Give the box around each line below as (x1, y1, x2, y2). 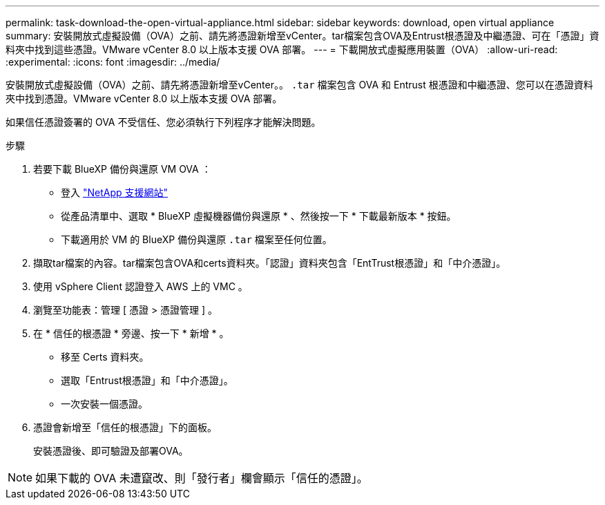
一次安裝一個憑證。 (61, 398, 148, 410)
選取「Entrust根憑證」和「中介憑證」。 (61, 374, 233, 386)
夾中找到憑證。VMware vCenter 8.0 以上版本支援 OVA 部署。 (6, 93, 282, 104)
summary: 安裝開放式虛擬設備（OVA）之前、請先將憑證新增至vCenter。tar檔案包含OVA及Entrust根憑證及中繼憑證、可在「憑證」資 (6, 30, 599, 41)
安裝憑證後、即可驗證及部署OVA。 (33, 445, 189, 457)
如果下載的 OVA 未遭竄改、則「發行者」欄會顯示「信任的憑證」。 (35, 471, 368, 485)
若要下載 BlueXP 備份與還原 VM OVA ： (33, 163, 211, 175)
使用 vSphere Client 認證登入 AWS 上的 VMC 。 (33, 280, 248, 292)
